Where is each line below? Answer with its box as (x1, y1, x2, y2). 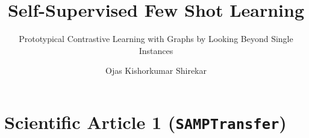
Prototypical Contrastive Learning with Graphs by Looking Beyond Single (19, 32, 293, 45)
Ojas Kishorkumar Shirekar (105, 64, 207, 77)
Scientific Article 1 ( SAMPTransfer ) (4, 109, 287, 134)
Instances (139, 44, 173, 56)
